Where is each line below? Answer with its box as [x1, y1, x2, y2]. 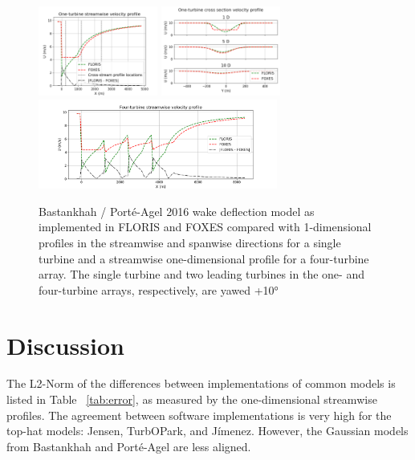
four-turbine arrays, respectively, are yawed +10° [39, 281, 279, 298]
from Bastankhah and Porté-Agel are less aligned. [6, 438, 251, 454]
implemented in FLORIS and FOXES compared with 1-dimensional [39, 218, 372, 235]
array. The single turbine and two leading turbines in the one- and [39, 266, 364, 283]
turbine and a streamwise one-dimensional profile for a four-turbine [39, 250, 369, 267]
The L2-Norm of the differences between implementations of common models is [6, 375, 396, 392]
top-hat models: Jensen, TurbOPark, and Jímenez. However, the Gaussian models [6, 422, 409, 439]
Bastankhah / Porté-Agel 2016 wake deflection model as [39, 202, 315, 219]
